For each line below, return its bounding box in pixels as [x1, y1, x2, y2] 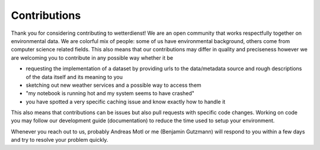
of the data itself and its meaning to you [25, 73, 123, 80]
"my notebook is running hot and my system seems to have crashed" [25, 90, 195, 97]
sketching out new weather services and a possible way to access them [25, 81, 201, 89]
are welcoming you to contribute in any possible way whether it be [11, 54, 174, 61]
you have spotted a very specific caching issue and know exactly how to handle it [25, 98, 226, 105]
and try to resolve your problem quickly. [11, 136, 108, 144]
